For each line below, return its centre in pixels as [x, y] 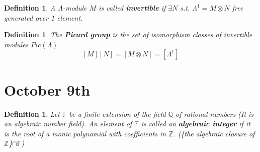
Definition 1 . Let [32, 113]
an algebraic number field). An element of [68, 124]
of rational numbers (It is [215, 113]
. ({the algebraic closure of [214, 133]
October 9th [47, 89]
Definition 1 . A [30, 8]
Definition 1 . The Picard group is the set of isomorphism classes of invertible [128, 34]
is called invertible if [132, 8]
